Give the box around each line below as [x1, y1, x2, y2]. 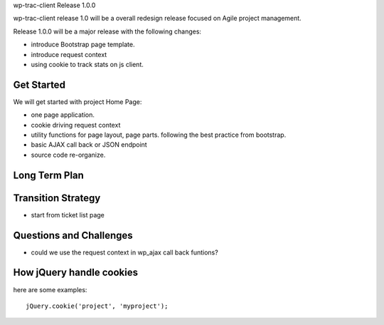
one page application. [31, 110, 95, 119]
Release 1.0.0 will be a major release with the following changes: [13, 27, 202, 36]
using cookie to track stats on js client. [31, 60, 144, 68]
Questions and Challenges [13, 229, 133, 242]
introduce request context [31, 50, 107, 58]
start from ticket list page [31, 210, 105, 219]
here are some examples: [13, 285, 87, 294]
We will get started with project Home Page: [13, 97, 142, 106]
